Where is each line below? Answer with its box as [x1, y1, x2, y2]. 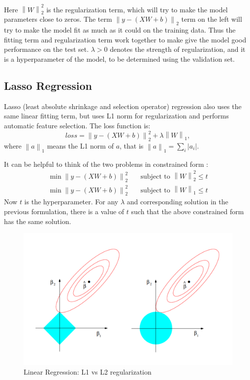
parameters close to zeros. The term [4, 14, 112, 24]
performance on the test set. [4, 44, 89, 54]
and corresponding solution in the [126, 196, 228, 207]
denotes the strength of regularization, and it [110, 44, 246, 54]
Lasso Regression [4, 77, 93, 93]
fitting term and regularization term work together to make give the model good [4, 34, 247, 44]
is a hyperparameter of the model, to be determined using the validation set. [4, 53, 235, 64]
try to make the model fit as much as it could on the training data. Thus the [4, 25, 236, 35]
